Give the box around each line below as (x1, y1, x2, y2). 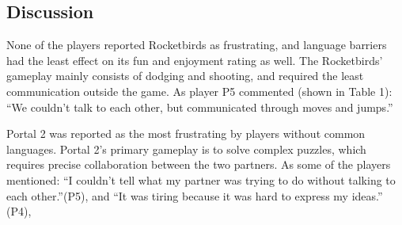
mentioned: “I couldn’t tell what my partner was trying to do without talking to (6, 171, 396, 188)
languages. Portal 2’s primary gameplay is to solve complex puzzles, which (6, 140, 366, 157)
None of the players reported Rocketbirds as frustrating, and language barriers (6, 36, 387, 53)
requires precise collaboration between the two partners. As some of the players (6, 156, 391, 173)
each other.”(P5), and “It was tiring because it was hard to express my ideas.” (6, 187, 383, 204)
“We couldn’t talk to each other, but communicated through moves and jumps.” (6, 98, 393, 115)
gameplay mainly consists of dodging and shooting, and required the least (6, 67, 364, 84)
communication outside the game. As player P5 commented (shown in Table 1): (6, 82, 393, 99)
